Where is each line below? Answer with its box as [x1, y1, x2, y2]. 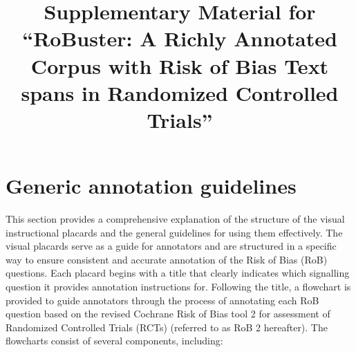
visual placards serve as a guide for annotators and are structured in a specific [6, 239, 337, 253]
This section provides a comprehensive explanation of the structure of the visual [6, 212, 345, 226]
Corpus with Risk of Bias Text [30, 51, 329, 80]
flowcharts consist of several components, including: [6, 333, 223, 348]
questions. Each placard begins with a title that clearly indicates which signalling [6, 266, 350, 280]
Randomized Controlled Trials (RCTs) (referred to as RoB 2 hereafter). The [6, 319, 328, 334]
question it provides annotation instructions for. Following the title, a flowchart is [6, 279, 351, 294]
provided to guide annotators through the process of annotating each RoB [6, 293, 319, 307]
